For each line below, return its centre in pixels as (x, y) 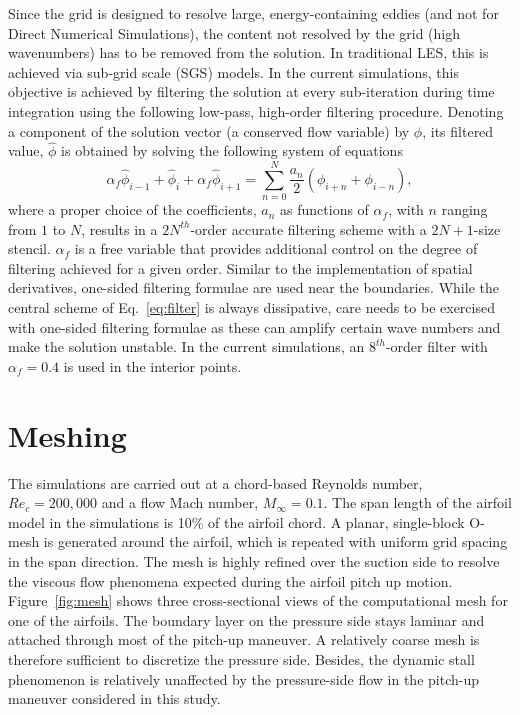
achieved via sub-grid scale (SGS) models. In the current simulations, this (234, 71)
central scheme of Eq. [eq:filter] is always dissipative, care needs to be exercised (251, 307)
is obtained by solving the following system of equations (232, 150)
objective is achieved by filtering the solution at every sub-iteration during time (251, 91)
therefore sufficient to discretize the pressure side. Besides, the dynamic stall (241, 658)
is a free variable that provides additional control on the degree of (276, 248)
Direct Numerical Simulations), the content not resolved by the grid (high (234, 32)
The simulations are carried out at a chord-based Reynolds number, (215, 482)
